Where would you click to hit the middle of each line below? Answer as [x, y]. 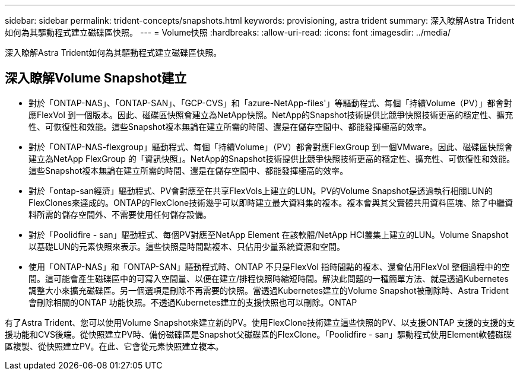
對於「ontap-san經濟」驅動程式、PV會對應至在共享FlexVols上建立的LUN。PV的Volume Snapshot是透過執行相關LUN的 [261, 190]
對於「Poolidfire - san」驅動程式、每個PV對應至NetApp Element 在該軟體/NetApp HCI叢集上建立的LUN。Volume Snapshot [269, 234]
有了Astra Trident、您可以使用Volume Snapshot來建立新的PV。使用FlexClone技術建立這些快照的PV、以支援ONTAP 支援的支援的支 [260, 322]
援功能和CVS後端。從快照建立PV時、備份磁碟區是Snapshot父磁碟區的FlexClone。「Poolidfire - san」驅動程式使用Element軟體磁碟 [259, 334]
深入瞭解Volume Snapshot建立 [96, 78]
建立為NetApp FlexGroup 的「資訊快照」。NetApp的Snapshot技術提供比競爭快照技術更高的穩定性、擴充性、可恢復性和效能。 [272, 158]
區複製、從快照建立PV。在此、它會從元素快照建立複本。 [114, 346]
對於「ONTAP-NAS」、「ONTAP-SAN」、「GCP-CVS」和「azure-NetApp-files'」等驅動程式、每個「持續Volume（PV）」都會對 [270, 103]
